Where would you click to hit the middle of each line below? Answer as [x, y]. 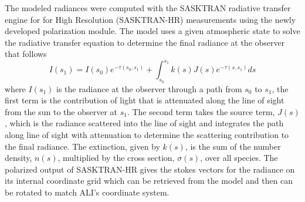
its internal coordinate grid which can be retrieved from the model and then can [149, 181]
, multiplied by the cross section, [116, 158]
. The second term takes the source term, [201, 111]
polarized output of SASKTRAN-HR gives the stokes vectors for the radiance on [150, 169]
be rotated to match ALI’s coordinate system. [87, 192]
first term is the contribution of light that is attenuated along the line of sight [145, 100]
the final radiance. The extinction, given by [82, 146]
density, [18, 158]
